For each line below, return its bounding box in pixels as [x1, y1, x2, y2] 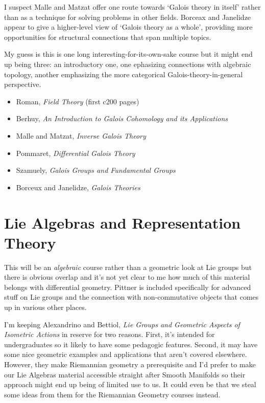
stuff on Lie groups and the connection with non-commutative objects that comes [4, 292, 259, 302]
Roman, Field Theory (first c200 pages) [16, 96, 139, 106]
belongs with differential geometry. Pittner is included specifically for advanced [4, 281, 251, 292]
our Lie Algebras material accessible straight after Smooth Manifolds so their [4, 369, 246, 379]
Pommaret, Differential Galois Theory [16, 147, 135, 158]
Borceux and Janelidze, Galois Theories [16, 182, 140, 192]
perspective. [4, 79, 41, 89]
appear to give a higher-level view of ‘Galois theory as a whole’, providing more [4, 21, 253, 32]
